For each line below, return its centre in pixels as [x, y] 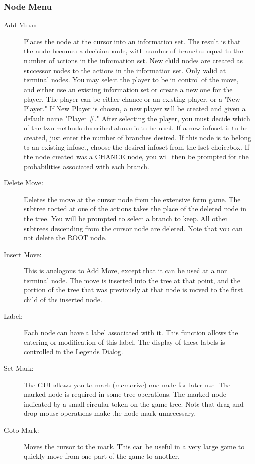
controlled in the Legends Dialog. [73, 351]
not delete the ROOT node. [65, 238]
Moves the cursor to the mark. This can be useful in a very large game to [134, 446]
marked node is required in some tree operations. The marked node [125, 394]
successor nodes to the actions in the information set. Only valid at [125, 70]
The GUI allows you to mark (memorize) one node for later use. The [127, 384]
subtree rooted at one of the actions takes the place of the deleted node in [135, 209]
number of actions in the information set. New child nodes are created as [133, 60]
